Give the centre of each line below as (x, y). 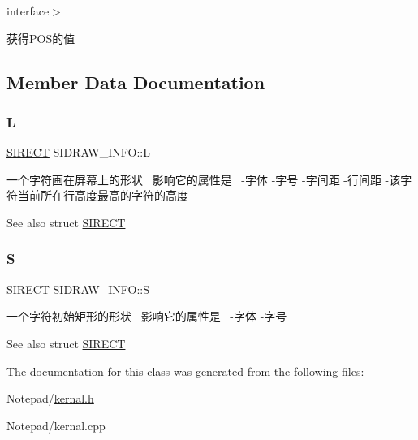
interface (28, 11)
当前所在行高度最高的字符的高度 (103, 195)
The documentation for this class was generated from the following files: (185, 371)
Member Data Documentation (136, 82)
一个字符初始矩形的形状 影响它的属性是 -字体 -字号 (147, 316)
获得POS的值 (41, 38)
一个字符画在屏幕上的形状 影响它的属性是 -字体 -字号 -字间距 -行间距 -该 (204, 179)
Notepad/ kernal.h (50, 398)
